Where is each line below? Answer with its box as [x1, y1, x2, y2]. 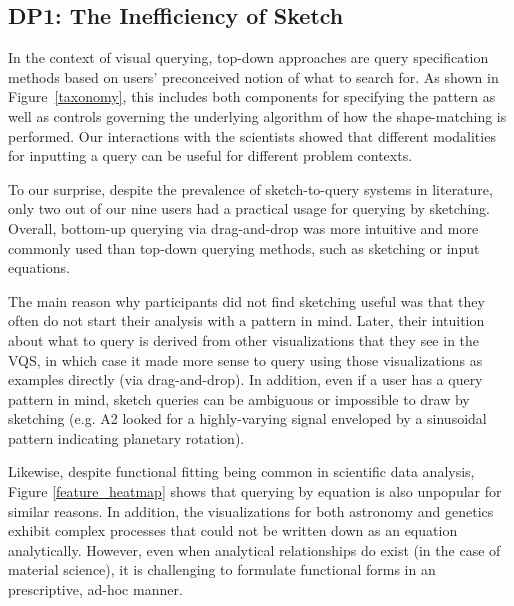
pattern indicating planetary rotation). [8, 427, 245, 448]
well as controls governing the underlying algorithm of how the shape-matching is [8, 105, 507, 126]
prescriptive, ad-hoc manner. [8, 579, 183, 600]
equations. [8, 257, 70, 278]
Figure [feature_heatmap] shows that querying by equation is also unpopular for [8, 481, 502, 502]
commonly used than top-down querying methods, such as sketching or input [8, 237, 480, 258]
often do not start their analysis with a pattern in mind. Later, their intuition [8, 310, 485, 331]
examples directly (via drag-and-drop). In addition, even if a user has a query [8, 369, 483, 390]
